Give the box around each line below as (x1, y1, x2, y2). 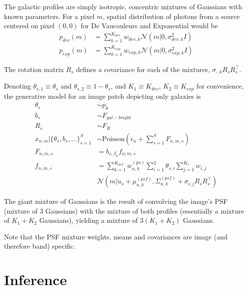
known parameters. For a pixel (4, 11, 95, 21)
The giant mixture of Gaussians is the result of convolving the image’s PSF (4, 196, 228, 206)
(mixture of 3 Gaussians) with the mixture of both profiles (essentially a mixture (4, 205, 244, 216)
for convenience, (196, 81, 244, 91)
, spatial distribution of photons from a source (102, 11, 240, 21)
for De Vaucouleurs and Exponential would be (81, 20, 218, 31)
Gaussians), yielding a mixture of (39, 215, 138, 225)
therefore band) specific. (4, 241, 76, 251)
